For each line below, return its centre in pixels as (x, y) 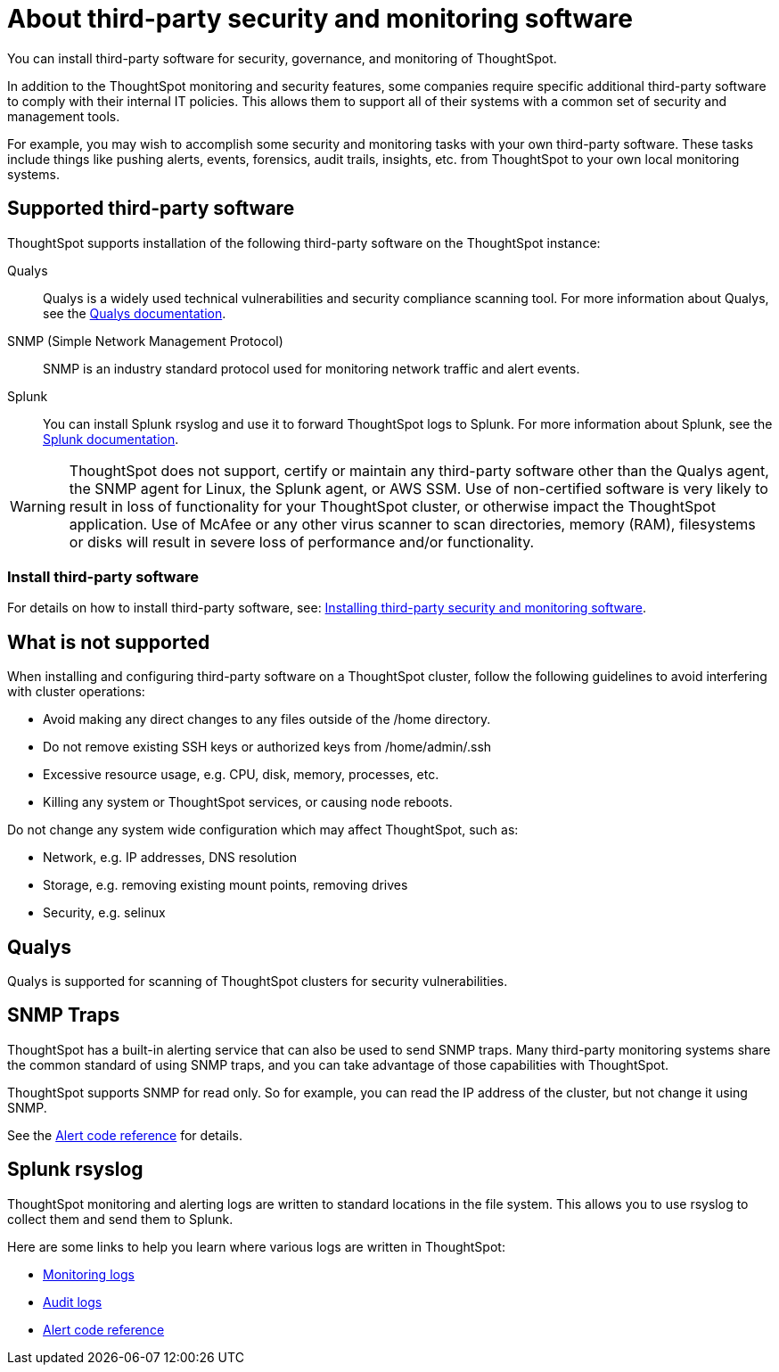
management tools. (64, 116)
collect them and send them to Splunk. (120, 1219)
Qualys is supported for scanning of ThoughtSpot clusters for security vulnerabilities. (258, 982)
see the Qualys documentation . (135, 313)
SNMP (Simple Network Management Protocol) (145, 341)
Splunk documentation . (111, 439)
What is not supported (109, 642)
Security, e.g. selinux (104, 913)
